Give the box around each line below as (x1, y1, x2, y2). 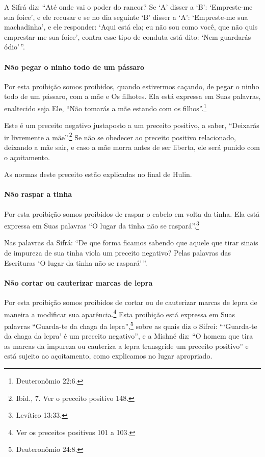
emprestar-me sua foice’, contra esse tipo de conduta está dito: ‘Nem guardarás (4, 31, 251, 42)
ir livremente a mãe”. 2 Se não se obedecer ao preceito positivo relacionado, (4, 130, 236, 142)
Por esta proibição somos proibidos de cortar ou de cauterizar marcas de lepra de (4, 297, 257, 308)
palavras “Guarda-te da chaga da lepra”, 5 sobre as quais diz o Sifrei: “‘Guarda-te (4, 319, 257, 331)
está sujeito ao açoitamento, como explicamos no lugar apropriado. (4, 350, 213, 361)
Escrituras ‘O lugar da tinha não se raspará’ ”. (4, 257, 147, 268)
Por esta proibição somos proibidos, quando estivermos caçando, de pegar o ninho (4, 81, 259, 91)
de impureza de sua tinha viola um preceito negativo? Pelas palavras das (4, 247, 231, 258)
